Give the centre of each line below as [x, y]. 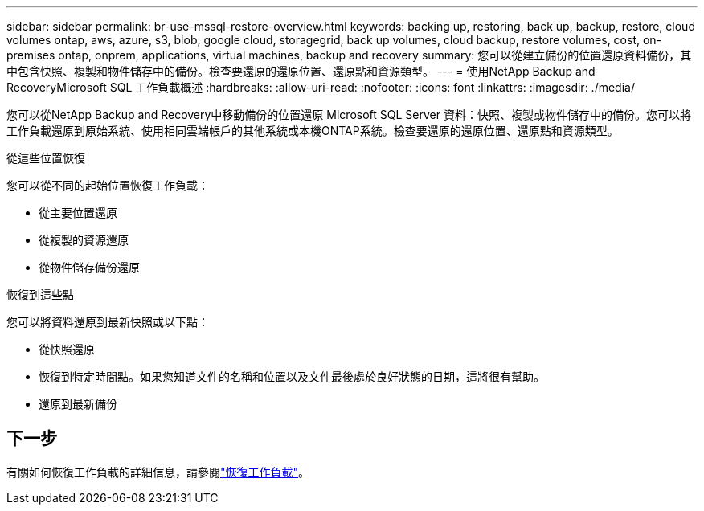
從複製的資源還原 [84, 240]
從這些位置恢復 [46, 158]
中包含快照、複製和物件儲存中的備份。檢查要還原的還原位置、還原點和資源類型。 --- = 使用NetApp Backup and [301, 71]
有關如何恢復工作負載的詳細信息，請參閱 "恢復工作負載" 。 [158, 472]
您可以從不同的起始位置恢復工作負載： [108, 185]
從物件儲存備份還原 [89, 267]
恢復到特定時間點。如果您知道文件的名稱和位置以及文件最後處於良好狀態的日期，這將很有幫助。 [292, 376]
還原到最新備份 [78, 404]
